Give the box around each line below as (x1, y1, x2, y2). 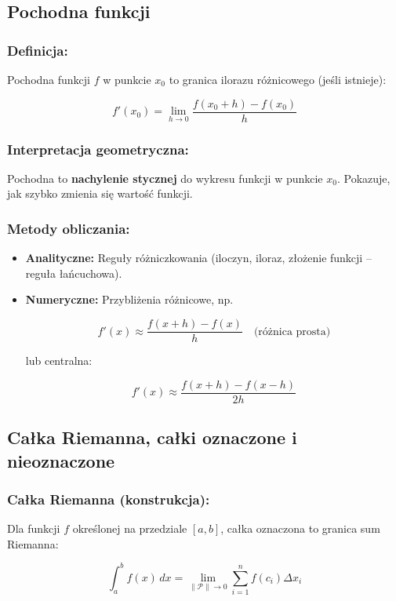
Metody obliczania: (7, 218, 130, 238)
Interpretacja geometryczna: (7, 139, 189, 158)
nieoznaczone (7, 448, 115, 472)
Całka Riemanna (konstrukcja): (7, 489, 210, 508)
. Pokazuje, (336, 169, 391, 186)
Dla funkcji (7, 520, 60, 537)
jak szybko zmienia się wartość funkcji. (7, 185, 193, 202)
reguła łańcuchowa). (25, 264, 122, 281)
